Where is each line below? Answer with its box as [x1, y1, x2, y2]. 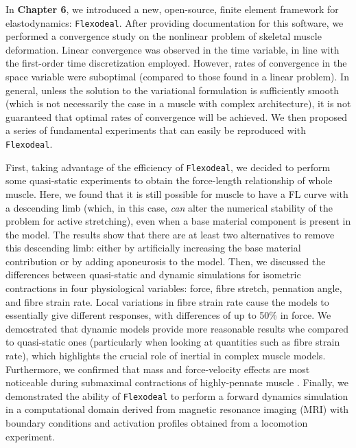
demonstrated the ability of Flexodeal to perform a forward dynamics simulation [5, 388, 348, 403]
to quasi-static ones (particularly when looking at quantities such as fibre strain [5, 335, 340, 349]
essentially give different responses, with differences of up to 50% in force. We [5, 308, 331, 322]
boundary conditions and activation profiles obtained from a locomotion [5, 416, 308, 430]
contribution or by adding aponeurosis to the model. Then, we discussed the [5, 254, 326, 268]
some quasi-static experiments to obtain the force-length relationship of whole [5, 173, 333, 188]
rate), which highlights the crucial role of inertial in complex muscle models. [5, 348, 326, 363]
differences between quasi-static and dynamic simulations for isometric [5, 267, 301, 282]
